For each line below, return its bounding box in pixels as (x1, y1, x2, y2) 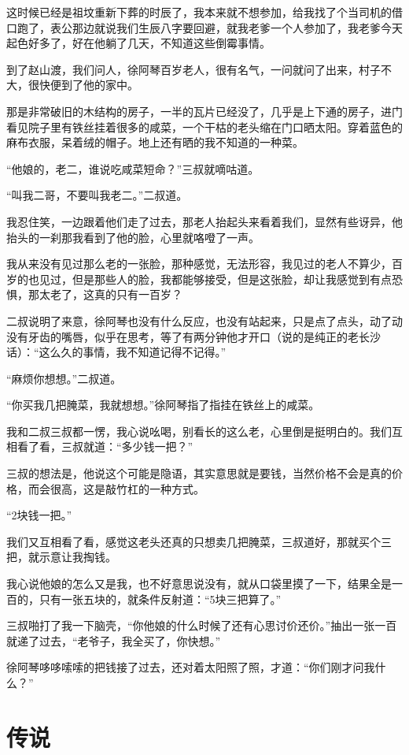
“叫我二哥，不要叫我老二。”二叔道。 (6, 187, 188, 203)
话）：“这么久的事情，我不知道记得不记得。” (6, 344, 227, 360)
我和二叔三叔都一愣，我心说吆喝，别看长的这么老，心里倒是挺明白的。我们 (6, 422, 392, 439)
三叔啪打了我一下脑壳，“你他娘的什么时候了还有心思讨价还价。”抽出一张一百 (6, 617, 397, 634)
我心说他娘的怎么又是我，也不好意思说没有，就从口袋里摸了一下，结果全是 (6, 575, 392, 592)
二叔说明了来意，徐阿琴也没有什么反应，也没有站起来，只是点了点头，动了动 (6, 312, 403, 329)
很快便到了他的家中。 (28, 76, 138, 93)
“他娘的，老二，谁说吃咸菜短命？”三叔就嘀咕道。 (6, 160, 260, 177)
